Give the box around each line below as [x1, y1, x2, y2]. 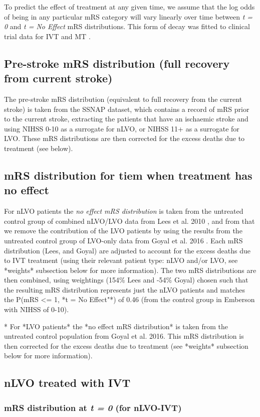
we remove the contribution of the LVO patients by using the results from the [4, 225, 242, 236]
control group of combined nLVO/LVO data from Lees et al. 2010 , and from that [4, 215, 255, 226]
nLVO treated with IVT [4, 375, 131, 390]
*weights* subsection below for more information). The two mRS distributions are [4, 264, 256, 275]
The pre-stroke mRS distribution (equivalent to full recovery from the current [4, 93, 242, 104]
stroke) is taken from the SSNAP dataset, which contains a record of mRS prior [4, 103, 249, 114]
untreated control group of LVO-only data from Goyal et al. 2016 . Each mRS [4, 235, 243, 245]
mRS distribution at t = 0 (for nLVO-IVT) [4, 401, 182, 413]
